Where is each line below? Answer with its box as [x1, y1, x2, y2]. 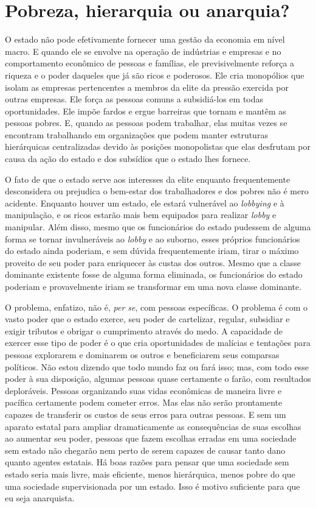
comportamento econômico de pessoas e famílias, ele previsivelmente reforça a [5, 57, 295, 69]
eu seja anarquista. [5, 492, 75, 504]
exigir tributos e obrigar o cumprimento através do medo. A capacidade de [5, 324, 283, 337]
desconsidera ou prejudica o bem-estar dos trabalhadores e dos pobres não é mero [5, 185, 309, 197]
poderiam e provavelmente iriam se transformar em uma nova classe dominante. [5, 280, 302, 292]
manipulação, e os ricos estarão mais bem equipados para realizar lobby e [5, 208, 276, 221]
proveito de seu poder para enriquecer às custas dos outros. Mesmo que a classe [5, 256, 301, 269]
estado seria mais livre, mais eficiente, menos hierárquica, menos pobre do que [5, 467, 295, 480]
